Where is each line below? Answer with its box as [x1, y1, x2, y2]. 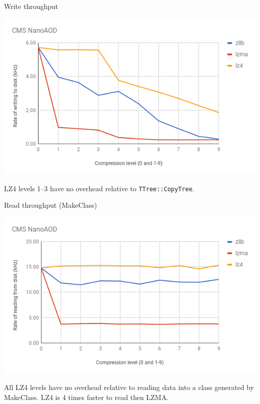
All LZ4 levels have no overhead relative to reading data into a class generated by [4, 382, 254, 392]
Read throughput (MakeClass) [4, 200, 97, 210]
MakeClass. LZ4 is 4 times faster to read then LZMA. [4, 391, 169, 402]
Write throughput [4, 1, 58, 11]
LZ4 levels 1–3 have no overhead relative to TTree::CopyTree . [4, 183, 194, 193]
